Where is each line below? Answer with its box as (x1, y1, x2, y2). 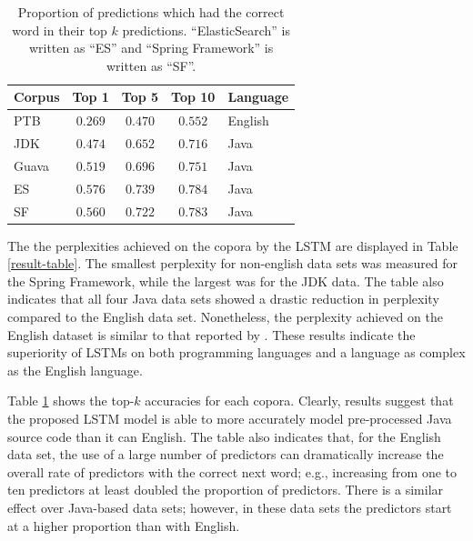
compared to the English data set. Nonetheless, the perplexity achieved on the (7, 307, 443, 326)
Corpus (14, 87, 60, 106)
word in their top (12, 20, 107, 39)
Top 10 (171, 87, 216, 106)
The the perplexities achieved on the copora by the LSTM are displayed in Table (7, 235, 458, 255)
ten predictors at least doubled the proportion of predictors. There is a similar (7, 480, 444, 499)
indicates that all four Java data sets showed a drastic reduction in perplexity (7, 289, 439, 308)
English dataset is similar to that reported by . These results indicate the (7, 325, 416, 344)
